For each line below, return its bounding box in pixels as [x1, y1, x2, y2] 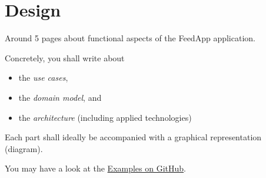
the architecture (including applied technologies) [18, 111, 192, 123]
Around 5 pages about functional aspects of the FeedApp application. [5, 32, 255, 44]
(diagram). [5, 142, 43, 154]
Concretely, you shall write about [5, 51, 125, 64]
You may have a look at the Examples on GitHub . [5, 162, 186, 174]
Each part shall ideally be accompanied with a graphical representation [5, 131, 262, 143]
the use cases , [18, 71, 68, 84]
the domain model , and [18, 91, 102, 103]
